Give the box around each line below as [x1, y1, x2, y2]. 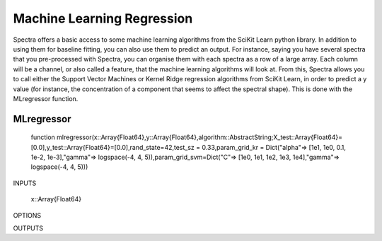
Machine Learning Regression [13, 11, 193, 26]
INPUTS [13, 179, 37, 187]
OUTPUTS [13, 224, 44, 233]
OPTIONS [13, 211, 42, 219]
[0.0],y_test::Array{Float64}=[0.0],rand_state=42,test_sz [30, 143, 195, 151]
